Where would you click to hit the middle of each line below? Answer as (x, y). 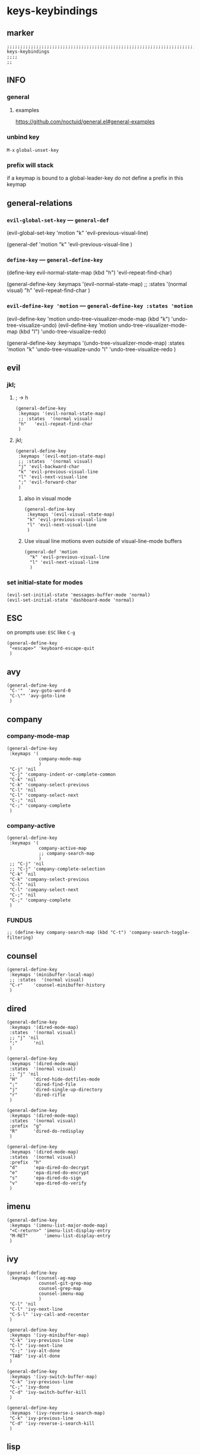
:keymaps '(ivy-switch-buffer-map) (53, 1377)
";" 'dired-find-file (43, 1085)
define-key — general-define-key (55, 259)
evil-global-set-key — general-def (58, 220)
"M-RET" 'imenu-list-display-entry (60, 1235)
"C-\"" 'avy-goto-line (37, 696)
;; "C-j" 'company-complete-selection (57, 869)
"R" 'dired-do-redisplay (47, 1132)
